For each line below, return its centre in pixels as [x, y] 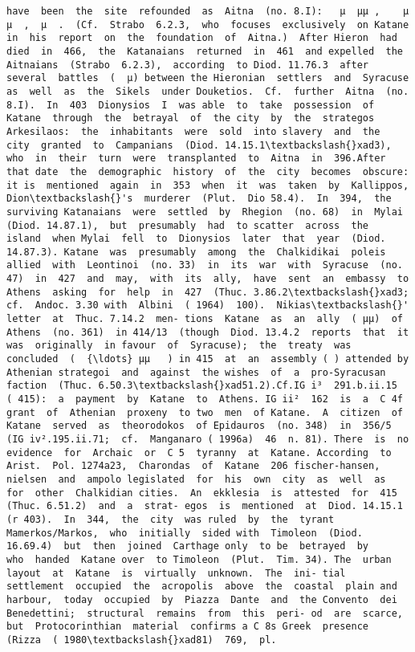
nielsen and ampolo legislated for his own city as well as [196, 479]
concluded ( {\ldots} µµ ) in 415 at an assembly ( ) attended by [208, 359]
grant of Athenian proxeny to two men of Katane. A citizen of [205, 412]
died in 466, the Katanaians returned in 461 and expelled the [205, 51]
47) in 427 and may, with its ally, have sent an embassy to [208, 279]
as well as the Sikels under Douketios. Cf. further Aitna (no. [208, 91]
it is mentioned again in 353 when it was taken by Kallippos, [208, 185]
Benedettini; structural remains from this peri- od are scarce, [205, 613]
